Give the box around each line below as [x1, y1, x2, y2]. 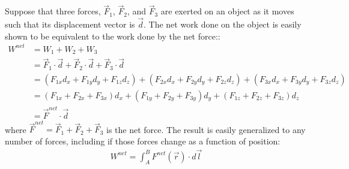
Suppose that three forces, [5, 5, 101, 17]
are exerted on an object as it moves [160, 5, 294, 17]
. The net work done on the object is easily [143, 18, 302, 31]
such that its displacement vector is [5, 18, 135, 31]
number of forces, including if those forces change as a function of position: [5, 135, 281, 147]
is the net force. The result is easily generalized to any [106, 123, 306, 135]
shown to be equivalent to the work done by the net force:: [5, 29, 220, 42]
